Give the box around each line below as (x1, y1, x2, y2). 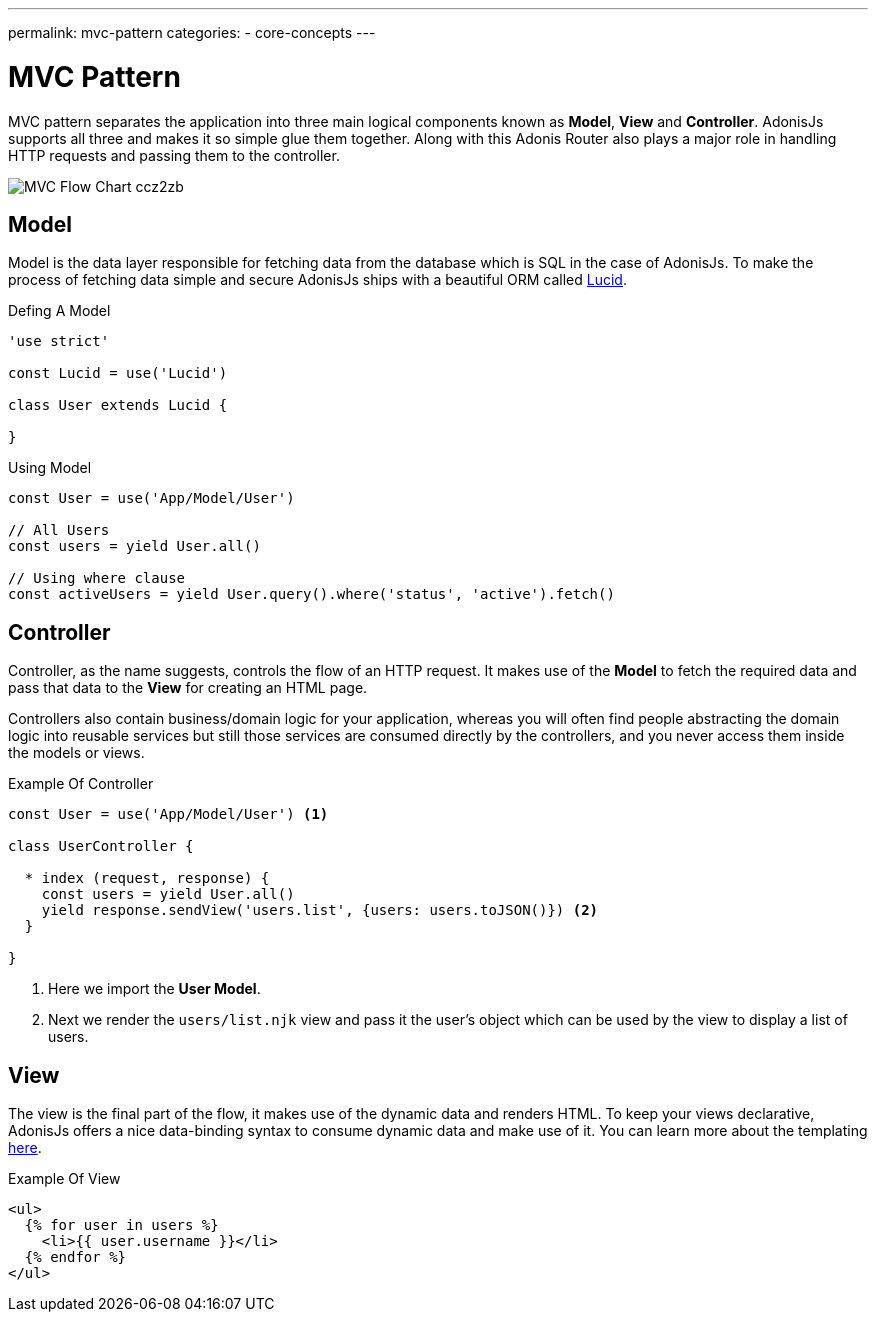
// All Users (8, 522, 110, 539)
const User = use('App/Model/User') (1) (8, 806, 329, 823)
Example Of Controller (8, 775, 154, 793)
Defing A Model (8, 302, 111, 320)
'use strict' (8, 333, 110, 350)
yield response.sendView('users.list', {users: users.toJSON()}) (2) (41, 902, 599, 919)
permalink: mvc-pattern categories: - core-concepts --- (8, 24, 376, 41)
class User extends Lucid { (8, 397, 228, 414)
